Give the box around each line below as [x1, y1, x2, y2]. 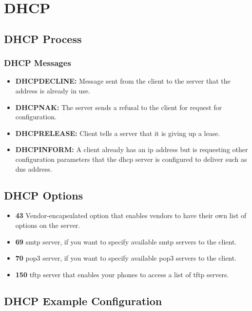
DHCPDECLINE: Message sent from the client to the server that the [15, 76, 231, 86]
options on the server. [15, 220, 80, 230]
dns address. [15, 163, 52, 174]
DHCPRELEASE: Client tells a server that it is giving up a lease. [15, 128, 220, 138]
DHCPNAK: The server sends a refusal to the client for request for [15, 102, 222, 112]
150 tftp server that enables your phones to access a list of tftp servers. [15, 269, 229, 279]
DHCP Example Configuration [4, 293, 162, 308]
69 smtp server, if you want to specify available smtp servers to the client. [15, 236, 237, 246]
